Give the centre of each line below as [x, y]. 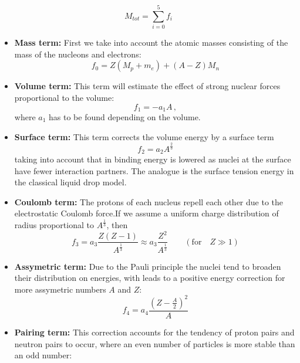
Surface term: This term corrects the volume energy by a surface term [144, 136]
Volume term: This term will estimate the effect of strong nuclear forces [147, 86]
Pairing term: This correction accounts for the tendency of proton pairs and [154, 332]
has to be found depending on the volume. [125, 116]
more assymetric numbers [60, 289]
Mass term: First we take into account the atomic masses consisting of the [151, 43]
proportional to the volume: [64, 97]
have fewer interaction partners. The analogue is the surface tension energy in [154, 170]
